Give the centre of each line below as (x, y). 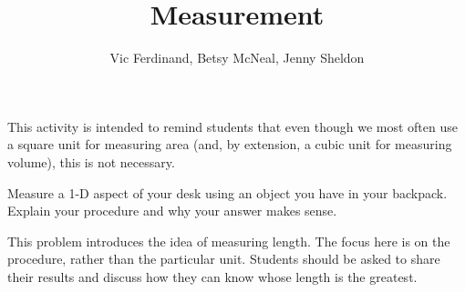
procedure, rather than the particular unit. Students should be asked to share (224, 259)
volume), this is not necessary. (91, 161)
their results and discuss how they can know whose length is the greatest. (212, 276)
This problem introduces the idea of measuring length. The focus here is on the (229, 241)
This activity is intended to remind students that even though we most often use (232, 126)
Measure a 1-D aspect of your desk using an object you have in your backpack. (227, 192)
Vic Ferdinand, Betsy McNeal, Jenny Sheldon (237, 58)
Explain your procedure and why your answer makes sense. (172, 211)
